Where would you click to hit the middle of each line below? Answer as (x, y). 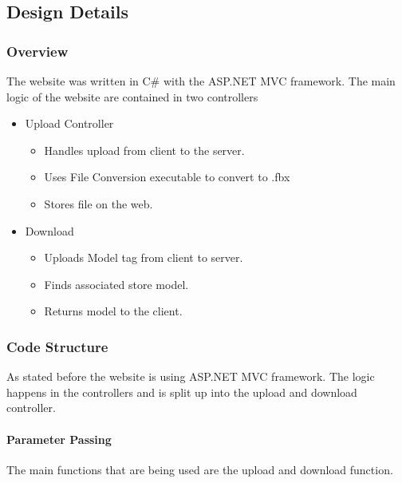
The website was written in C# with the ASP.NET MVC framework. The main (201, 81)
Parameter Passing (59, 439)
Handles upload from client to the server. (144, 150)
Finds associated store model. (116, 284)
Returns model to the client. (113, 311)
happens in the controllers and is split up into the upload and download (182, 392)
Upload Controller (69, 123)
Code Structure (57, 346)
